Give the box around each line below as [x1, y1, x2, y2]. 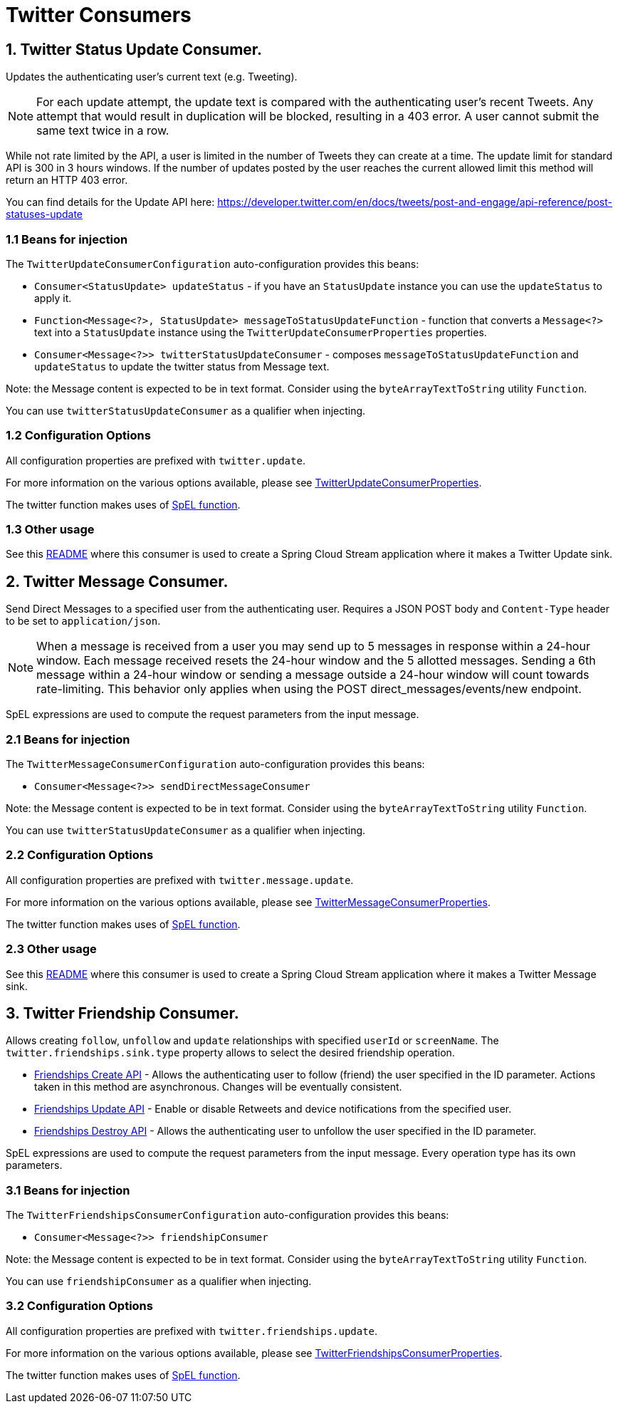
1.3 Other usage [6, 522, 95, 537]
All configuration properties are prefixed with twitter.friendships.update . [6, 1324, 378, 1337]
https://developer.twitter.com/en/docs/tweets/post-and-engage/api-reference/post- [217, 196, 612, 209]
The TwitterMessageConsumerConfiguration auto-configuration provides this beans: [6, 758, 425, 771]
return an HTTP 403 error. [6, 174, 128, 187]
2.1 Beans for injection [6, 732, 130, 747]
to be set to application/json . [6, 615, 161, 628]
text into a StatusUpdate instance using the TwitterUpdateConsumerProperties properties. [34, 326, 487, 338]
